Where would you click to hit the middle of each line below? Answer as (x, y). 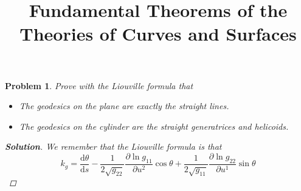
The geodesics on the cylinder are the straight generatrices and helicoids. (154, 126)
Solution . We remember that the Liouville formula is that (113, 146)
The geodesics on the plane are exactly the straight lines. (124, 106)
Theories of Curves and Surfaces (158, 34)
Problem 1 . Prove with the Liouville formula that (99, 85)
